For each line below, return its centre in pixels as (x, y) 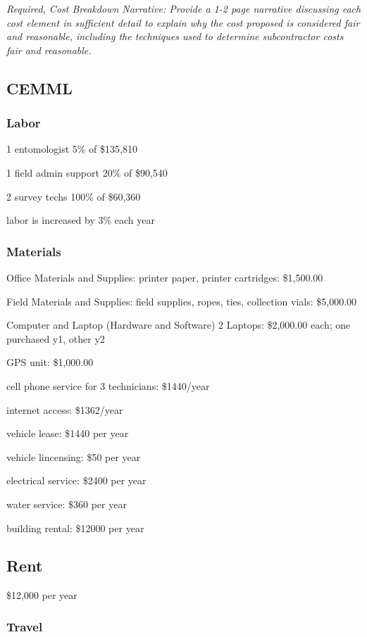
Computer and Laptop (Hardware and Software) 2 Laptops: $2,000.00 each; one (179, 325)
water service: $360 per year (67, 504)
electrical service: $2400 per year (76, 480)
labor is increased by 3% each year (81, 220)
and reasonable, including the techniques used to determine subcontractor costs (175, 36)
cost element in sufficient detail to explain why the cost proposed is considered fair (183, 22)
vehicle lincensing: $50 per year (74, 456)
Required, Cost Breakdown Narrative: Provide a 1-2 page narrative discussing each (184, 8)
